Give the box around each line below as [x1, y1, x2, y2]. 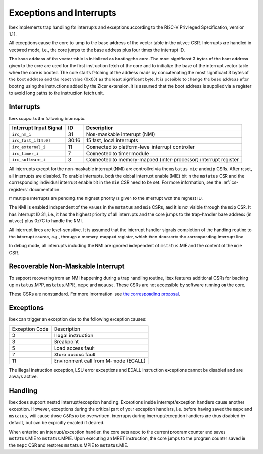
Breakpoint [54, 338, 79, 345]
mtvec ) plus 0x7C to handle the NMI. [9, 218, 83, 224]
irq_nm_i [12, 132, 32, 137]
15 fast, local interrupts [86, 137, 138, 144]
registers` [9, 186, 29, 192]
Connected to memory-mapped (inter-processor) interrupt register [86, 157, 239, 163]
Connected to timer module [86, 150, 149, 157]
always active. [9, 374, 38, 380]
